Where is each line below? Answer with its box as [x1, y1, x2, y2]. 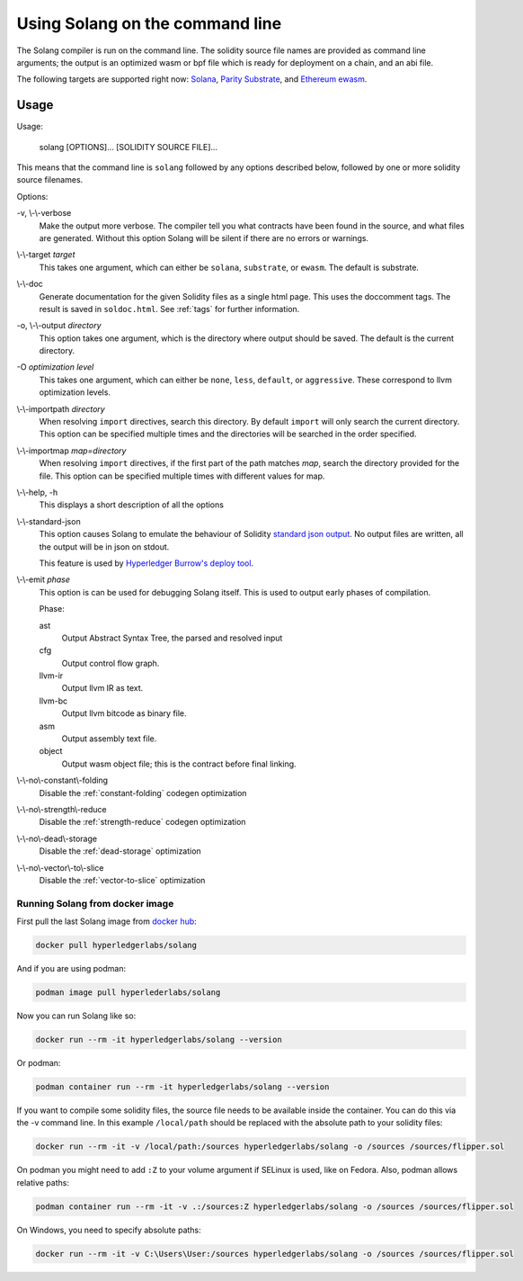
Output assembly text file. [61, 733, 157, 744]
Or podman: [16, 1057, 61, 1068]
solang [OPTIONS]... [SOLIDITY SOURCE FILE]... [39, 141, 218, 152]
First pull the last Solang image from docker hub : [16, 916, 197, 927]
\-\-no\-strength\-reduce [16, 803, 107, 814]
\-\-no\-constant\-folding [16, 775, 108, 786]
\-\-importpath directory [16, 403, 105, 414]
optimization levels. [39, 387, 111, 398]
